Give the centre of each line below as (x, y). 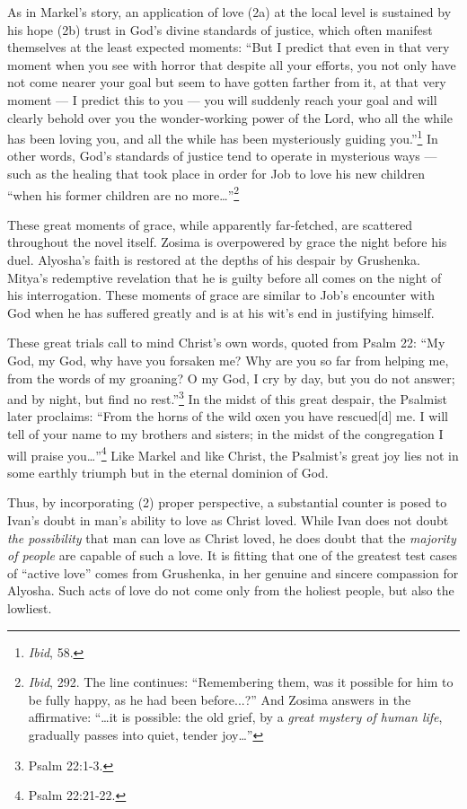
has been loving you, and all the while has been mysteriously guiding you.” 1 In (223, 137)
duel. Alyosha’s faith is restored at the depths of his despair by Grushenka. (214, 260)
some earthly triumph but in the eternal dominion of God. (168, 472)
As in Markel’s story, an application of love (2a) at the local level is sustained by (229, 12)
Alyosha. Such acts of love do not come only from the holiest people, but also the (231, 590)
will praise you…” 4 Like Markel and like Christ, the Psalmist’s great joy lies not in (233, 453)
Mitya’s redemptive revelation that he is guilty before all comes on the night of (225, 277)
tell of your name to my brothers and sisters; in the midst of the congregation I (225, 434)
